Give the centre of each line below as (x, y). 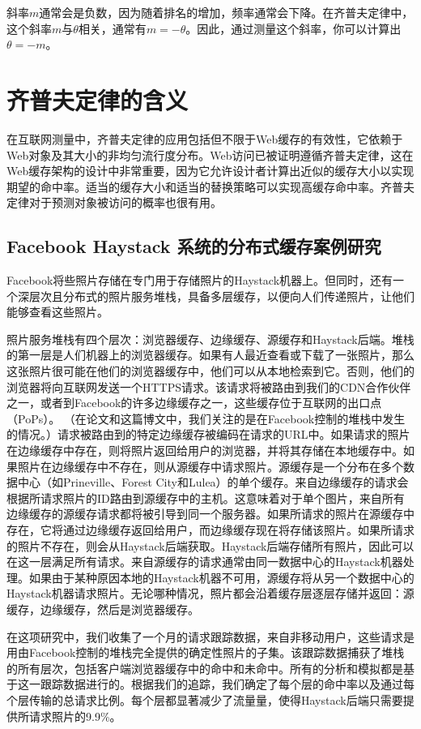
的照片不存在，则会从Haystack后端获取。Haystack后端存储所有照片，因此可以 (210, 545)
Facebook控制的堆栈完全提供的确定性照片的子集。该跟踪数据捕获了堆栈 (217, 652)
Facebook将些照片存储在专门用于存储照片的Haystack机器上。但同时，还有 (200, 280)
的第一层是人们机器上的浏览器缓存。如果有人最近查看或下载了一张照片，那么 (210, 355)
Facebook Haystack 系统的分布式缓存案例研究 (194, 246)
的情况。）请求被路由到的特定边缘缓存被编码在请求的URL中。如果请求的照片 (208, 434)
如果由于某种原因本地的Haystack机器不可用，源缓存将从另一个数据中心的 (221, 577)
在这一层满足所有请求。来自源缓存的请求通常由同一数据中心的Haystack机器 (205, 562)
